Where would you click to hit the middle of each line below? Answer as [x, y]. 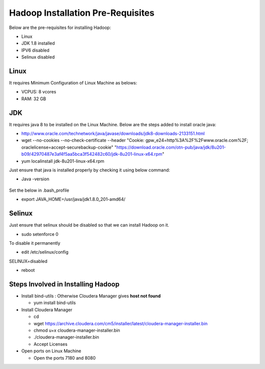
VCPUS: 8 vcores [39, 92]
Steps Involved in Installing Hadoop [64, 284]
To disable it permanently [35, 243]
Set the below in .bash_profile [39, 190]
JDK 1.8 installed [38, 43]
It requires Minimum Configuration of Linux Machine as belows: [73, 83]
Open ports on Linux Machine [51, 351]
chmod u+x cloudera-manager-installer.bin [77, 330]
